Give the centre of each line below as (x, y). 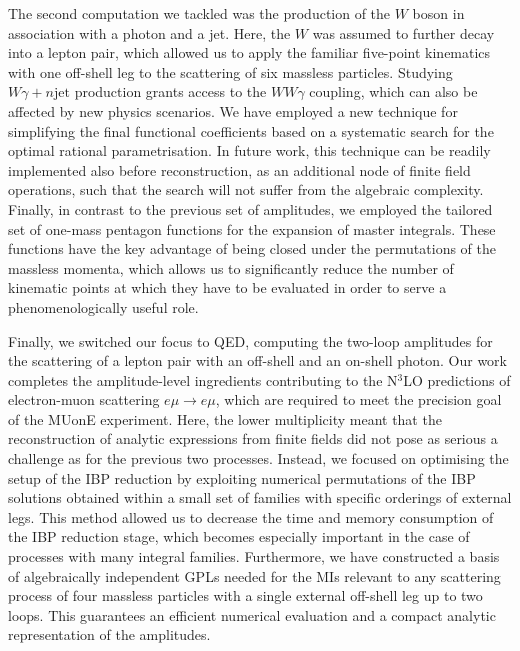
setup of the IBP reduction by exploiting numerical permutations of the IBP (242, 477)
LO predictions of (457, 379)
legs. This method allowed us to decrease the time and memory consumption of (251, 516)
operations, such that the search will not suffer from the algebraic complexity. (246, 189)
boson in (438, 13)
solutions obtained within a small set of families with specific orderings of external (260, 497)
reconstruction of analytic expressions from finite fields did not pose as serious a (253, 438)
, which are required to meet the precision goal (358, 399)
